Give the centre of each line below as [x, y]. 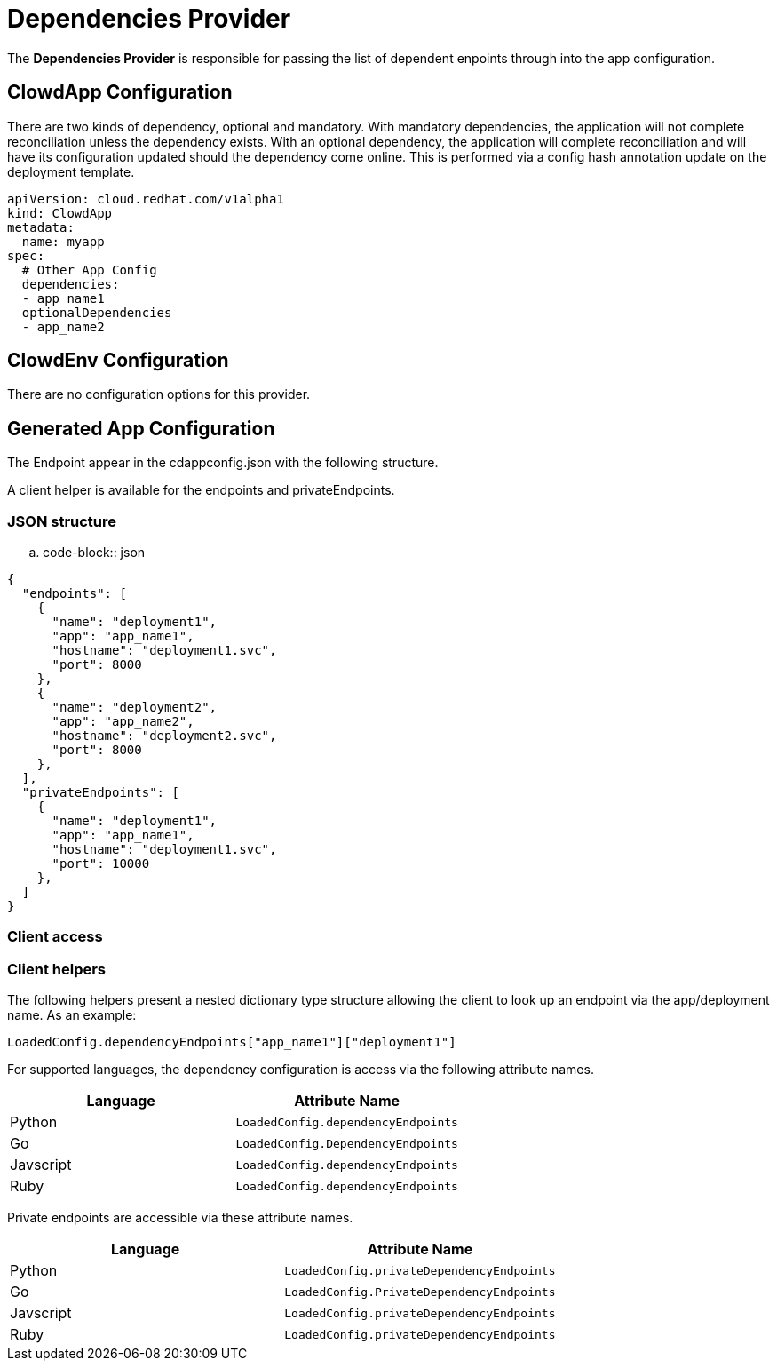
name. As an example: [72, 1015]
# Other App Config [89, 270]
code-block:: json [94, 553]
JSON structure [62, 521]
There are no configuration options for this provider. [159, 394]
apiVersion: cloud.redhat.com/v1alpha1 [146, 199]
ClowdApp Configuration [120, 92]
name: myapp [63, 241]
